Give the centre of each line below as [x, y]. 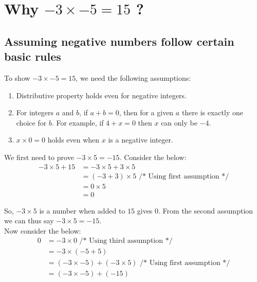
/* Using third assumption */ [126, 241]
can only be [179, 122]
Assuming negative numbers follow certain [119, 41]
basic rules [33, 56]
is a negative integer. [141, 140]
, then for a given [146, 112]
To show [17, 77]
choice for [31, 122]
